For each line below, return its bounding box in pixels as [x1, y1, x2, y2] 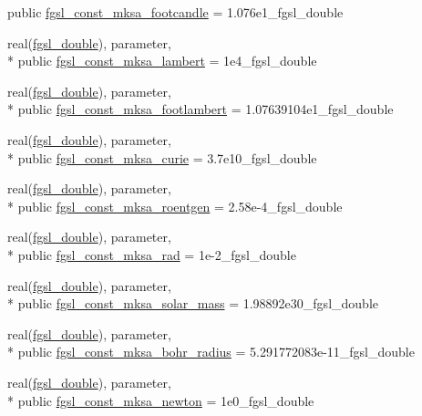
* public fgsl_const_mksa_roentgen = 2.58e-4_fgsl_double [7, 196, 343, 215]
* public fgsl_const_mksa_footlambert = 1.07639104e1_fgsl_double [7, 99, 394, 119]
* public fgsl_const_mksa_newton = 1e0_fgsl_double [7, 390, 314, 410]
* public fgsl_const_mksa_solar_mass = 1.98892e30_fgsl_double [7, 294, 378, 313]
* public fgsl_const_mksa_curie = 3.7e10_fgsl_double [7, 148, 317, 167]
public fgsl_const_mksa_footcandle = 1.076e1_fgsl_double [7, 3, 344, 21]
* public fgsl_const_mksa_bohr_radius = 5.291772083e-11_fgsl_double [7, 342, 415, 361]
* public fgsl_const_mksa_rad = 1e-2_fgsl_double [7, 244, 296, 264]
